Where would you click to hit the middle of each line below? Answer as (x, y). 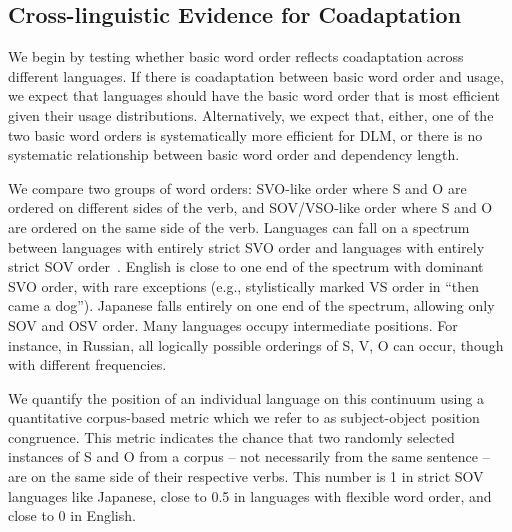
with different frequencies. (87, 364)
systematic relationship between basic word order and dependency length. (234, 154)
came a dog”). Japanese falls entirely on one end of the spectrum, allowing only (251, 305)
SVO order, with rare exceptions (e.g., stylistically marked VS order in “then (244, 285)
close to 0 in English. (72, 515)
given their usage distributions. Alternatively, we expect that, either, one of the (251, 114)
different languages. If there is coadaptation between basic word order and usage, (256, 75)
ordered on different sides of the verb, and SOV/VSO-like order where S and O (250, 207)
